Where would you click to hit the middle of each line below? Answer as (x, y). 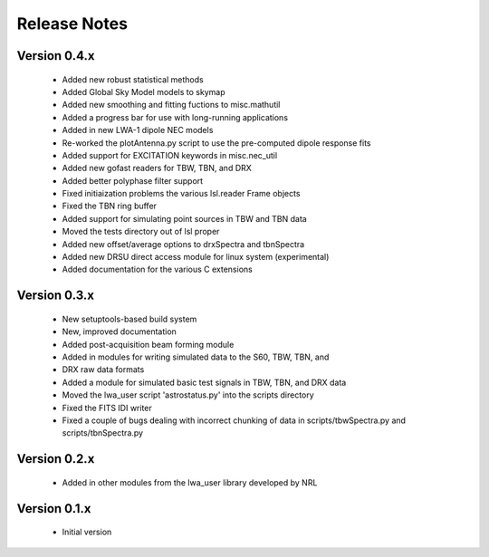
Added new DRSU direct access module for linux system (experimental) (196, 257)
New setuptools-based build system (129, 319)
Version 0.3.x (56, 296)
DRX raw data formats (103, 370)
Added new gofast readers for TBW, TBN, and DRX (157, 168)
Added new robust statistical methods (133, 79)
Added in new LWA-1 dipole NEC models (138, 130)
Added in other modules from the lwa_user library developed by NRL (190, 482)
